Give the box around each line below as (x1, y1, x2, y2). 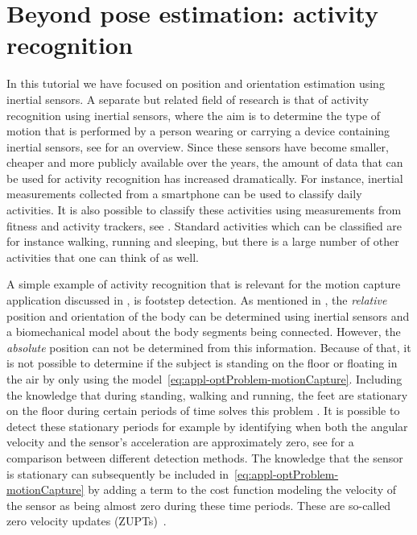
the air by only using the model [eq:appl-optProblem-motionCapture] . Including (6, 371, 403, 387)
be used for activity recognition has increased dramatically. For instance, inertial (6, 169, 403, 186)
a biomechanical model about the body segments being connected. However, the (6, 323, 401, 340)
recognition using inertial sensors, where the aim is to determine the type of (6, 106, 381, 123)
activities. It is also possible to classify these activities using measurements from (6, 201, 402, 218)
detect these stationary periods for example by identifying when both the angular (6, 417, 408, 434)
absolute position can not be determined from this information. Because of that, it (6, 338, 411, 355)
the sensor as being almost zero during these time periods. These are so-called (6, 496, 391, 513)
